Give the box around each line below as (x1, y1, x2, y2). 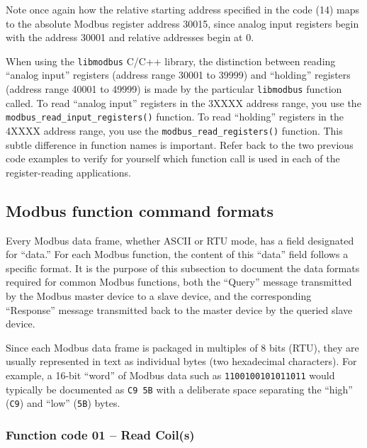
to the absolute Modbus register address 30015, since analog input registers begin (6, 16, 359, 30)
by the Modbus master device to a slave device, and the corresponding (6, 288, 312, 303)
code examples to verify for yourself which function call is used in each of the (6, 151, 340, 166)
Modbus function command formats (6, 199, 273, 221)
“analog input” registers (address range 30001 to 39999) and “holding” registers (6, 67, 351, 82)
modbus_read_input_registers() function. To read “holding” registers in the (6, 109, 344, 124)
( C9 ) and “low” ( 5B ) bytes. (6, 396, 120, 410)
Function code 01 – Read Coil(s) (6, 425, 195, 443)
